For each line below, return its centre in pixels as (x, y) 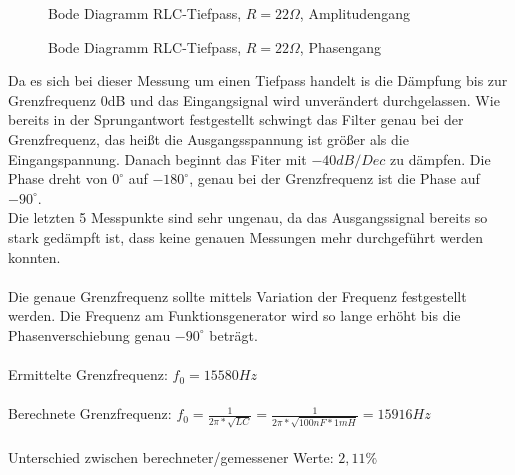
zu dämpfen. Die (440, 158)
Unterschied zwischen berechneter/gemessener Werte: (171, 456)
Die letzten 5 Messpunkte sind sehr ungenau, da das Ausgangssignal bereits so (248, 217)
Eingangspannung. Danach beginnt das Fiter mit (157, 158)
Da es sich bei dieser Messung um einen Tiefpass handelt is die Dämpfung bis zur (258, 80)
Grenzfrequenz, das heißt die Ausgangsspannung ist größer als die (208, 138)
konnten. (34, 256)
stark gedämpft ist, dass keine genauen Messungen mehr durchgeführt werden (246, 236)
